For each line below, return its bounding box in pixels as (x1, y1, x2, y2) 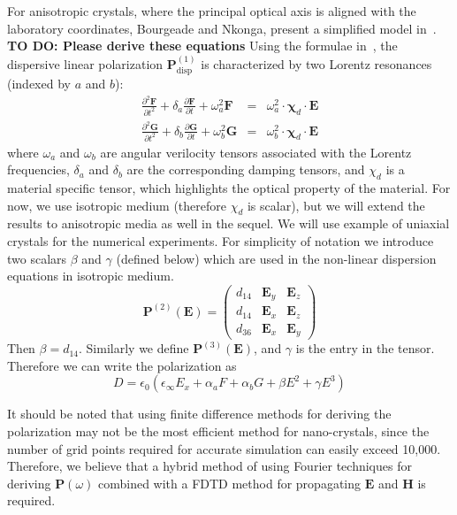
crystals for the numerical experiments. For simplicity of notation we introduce (7, 231, 434, 250)
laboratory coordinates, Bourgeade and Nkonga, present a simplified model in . (7, 19, 437, 37)
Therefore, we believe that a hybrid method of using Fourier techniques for (7, 457, 412, 475)
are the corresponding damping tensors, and (126, 160, 365, 179)
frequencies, (7, 160, 70, 179)
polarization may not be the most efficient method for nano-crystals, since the (7, 422, 430, 441)
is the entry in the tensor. (295, 339, 435, 357)
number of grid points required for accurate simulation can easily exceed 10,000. (7, 439, 441, 457)
